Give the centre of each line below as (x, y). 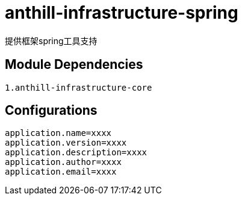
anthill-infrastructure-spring (122, 13)
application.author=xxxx (63, 162)
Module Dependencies (74, 65)
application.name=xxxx (58, 133)
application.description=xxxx (76, 153)
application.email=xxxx (61, 172)
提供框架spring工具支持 (51, 40)
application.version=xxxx (66, 143)
